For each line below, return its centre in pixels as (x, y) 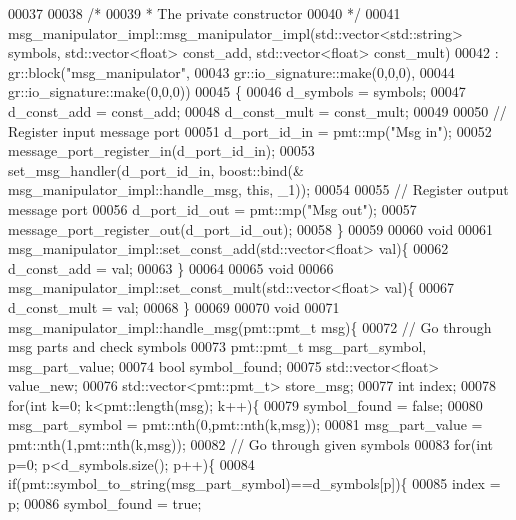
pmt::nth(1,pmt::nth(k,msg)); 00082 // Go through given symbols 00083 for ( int (251, 444)
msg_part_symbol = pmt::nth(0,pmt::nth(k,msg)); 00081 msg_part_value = (245, 424)
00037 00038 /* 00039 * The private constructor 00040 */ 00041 (204, 13)
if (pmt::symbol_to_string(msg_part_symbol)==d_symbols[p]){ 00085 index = (254, 483)
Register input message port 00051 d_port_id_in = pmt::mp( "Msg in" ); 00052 (250, 130)
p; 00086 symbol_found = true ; (105, 502)
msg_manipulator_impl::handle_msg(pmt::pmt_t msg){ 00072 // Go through (250, 326)
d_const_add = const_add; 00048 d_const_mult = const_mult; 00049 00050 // (257, 110)
